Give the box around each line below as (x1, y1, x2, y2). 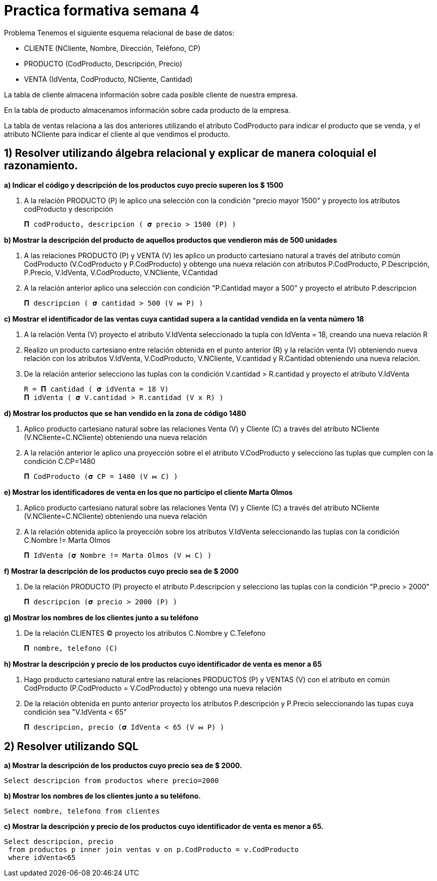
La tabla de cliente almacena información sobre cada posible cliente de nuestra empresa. (4, 90, 298, 99)
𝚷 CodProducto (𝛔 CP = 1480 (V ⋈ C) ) (24, 472, 178, 480)
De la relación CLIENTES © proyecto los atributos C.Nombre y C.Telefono (24, 628, 266, 637)
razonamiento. (4, 159, 78, 172)
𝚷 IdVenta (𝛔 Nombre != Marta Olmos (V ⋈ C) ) (24, 551, 212, 559)
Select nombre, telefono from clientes (4, 807, 160, 816)
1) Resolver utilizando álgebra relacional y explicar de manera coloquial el (4, 147, 377, 160)
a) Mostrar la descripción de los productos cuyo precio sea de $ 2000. (4, 761, 242, 770)
